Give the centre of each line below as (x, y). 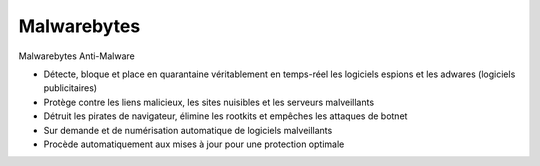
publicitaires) (70, 88)
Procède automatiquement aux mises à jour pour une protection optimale (194, 144)
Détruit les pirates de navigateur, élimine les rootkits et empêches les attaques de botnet (225, 116)
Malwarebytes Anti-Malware (76, 56)
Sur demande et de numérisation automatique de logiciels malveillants (188, 130)
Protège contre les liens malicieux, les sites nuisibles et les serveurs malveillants (209, 102)
